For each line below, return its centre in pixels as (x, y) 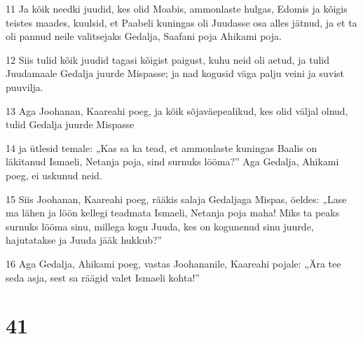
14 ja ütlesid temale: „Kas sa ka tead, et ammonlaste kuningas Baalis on (162, 147)
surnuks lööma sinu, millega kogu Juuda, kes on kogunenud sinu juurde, (160, 226)
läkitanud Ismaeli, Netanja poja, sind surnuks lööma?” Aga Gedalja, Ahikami (172, 161)
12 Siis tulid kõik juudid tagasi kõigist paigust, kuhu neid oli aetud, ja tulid (168, 59)
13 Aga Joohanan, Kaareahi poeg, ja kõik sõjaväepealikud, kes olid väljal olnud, (177, 110)
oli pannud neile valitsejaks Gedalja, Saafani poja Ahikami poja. (144, 36)
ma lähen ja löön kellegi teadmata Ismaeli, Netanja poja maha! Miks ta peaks (173, 213)
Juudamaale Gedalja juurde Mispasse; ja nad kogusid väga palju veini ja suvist (175, 73)
